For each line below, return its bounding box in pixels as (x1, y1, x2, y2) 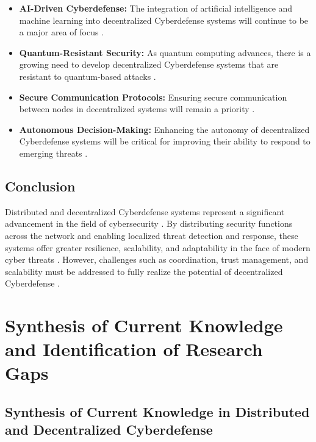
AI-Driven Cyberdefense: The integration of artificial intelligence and (19, 2, 293, 14)
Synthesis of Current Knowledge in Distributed (5, 402, 310, 421)
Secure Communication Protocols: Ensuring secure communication (19, 90, 287, 103)
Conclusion (5, 176, 76, 195)
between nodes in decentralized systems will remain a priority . (19, 102, 255, 115)
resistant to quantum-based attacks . (19, 70, 156, 82)
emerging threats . (19, 146, 88, 159)
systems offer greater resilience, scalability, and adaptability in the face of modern (5, 241, 311, 254)
